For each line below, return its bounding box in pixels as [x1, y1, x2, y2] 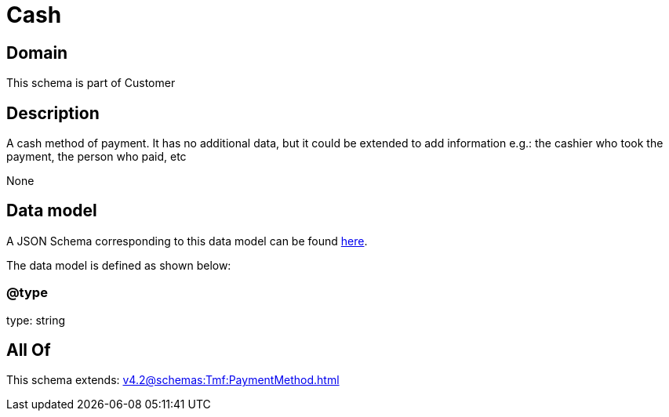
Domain [6, 42, 68, 63]
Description [6, 103, 100, 123]
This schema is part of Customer [6, 76, 176, 90]
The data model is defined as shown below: [6, 258, 231, 272]
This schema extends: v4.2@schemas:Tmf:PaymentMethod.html [6, 373, 340, 387]
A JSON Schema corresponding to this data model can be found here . [6, 234, 368, 248]
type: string [6, 313, 66, 327]
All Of [6, 340, 51, 361]
